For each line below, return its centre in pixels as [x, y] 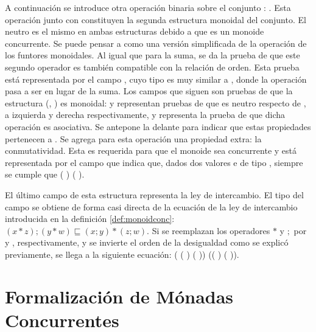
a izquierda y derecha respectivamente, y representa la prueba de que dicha [145, 115]
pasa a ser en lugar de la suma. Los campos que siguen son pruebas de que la [149, 91]
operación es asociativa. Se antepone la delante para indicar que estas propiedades [158, 126]
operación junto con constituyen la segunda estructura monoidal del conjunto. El [156, 19]
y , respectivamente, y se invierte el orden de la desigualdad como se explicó [147, 242]
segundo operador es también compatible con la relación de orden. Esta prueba [152, 67]
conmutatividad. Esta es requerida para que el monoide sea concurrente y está [151, 150]
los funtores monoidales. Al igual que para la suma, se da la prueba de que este [153, 55]
